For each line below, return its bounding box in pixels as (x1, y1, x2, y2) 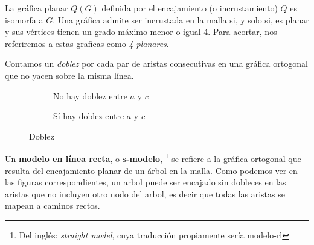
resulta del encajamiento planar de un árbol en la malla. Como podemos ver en (5, 164, 298, 176)
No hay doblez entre (53, 89, 127, 102)
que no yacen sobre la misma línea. (5, 69, 134, 81)
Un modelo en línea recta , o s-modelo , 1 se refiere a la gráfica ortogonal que (5, 150, 301, 164)
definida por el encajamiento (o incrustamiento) (101, 2, 278, 14)
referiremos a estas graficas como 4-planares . (5, 37, 169, 49)
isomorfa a (5, 13, 43, 26)
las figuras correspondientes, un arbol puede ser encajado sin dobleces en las (5, 176, 286, 188)
